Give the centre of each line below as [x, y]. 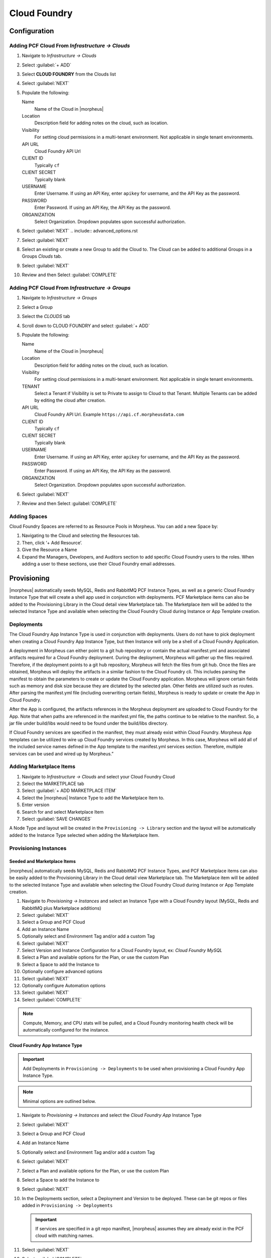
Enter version [36, 805]
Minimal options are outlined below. [59, 1101]
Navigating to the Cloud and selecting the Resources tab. [81, 535]
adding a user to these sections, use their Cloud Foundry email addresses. [99, 564]
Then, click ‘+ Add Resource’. [52, 542]
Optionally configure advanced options [62, 972]
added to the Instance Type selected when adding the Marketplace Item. [84, 835]
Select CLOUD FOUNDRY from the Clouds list [69, 74]
